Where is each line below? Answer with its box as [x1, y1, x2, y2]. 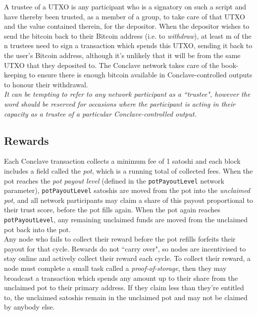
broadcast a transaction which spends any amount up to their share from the [4, 272, 238, 283]
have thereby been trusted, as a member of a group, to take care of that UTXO [4, 11, 245, 21]
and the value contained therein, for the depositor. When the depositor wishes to [4, 21, 250, 31]
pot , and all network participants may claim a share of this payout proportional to [4, 194, 253, 205]
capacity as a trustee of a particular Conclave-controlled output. [4, 108, 197, 119]
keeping [4, 69, 27, 80]
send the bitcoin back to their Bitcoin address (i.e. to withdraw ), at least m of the [4, 30, 252, 41]
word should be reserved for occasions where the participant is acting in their [4, 98, 236, 109]
